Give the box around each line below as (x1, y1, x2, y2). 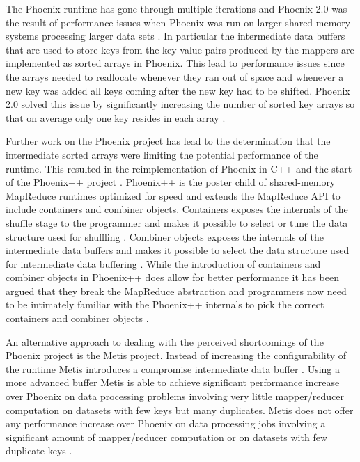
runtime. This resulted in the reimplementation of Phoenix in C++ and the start (6, 161, 352, 175)
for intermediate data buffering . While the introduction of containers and (6, 256, 321, 271)
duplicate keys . (6, 443, 72, 458)
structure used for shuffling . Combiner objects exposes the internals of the (6, 229, 324, 244)
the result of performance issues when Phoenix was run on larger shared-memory (6, 15, 351, 29)
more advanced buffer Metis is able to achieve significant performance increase (6, 375, 340, 390)
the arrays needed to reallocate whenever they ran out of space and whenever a (6, 69, 344, 83)
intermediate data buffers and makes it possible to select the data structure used (6, 243, 350, 257)
